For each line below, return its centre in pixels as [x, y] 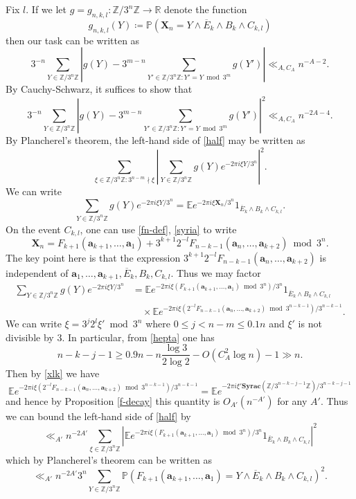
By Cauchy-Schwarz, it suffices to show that [99, 89]
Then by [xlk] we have [53, 373]
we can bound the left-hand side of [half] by [98, 416]
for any [292, 400]
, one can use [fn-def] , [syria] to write [158, 229]
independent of [37, 272]
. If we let [46, 9]
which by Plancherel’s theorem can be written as [109, 459]
